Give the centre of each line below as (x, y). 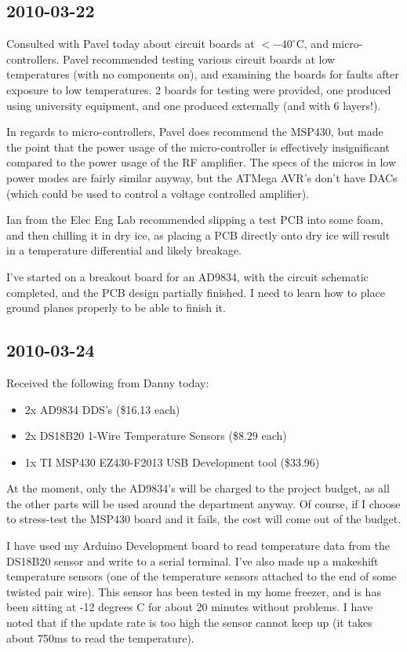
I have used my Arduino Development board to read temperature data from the (198, 546)
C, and (312, 44)
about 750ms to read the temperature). (100, 637)
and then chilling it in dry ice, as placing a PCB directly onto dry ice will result (198, 234)
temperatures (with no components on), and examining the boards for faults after (203, 74)
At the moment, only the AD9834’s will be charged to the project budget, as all (198, 488)
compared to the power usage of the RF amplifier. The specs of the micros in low (202, 162)
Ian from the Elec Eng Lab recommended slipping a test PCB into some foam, (195, 220)
